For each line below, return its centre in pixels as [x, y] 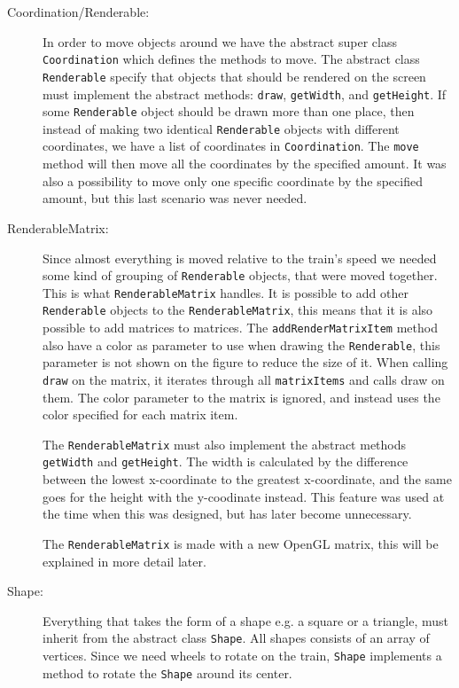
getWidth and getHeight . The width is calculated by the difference [226, 461]
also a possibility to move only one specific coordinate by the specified [233, 180]
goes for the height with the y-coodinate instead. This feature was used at [244, 496]
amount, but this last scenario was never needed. [175, 198]
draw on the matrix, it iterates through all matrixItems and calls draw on [244, 379]
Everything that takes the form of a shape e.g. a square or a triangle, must [246, 620]
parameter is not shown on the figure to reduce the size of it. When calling [245, 362]
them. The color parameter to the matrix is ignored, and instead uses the [241, 397]
